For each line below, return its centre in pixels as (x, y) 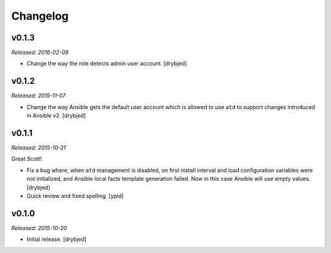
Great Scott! (27, 159)
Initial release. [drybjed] (57, 240)
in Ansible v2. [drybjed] (56, 116)
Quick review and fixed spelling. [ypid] (75, 196)
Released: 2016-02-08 (40, 53)
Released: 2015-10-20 (39, 228)
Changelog (40, 16)
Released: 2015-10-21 (39, 148)
